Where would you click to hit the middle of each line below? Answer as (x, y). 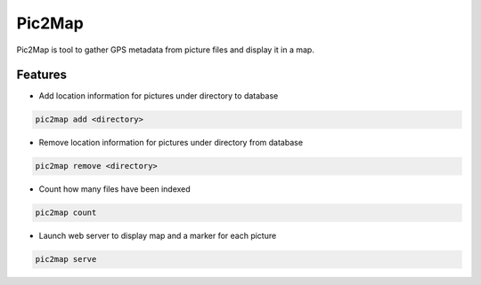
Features (41, 75)
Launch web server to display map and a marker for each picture (158, 236)
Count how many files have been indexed (114, 189)
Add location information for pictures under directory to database (159, 96)
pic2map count (66, 213)
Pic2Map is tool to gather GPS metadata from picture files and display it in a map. (166, 50)
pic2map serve (66, 259)
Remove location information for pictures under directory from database (171, 143)
